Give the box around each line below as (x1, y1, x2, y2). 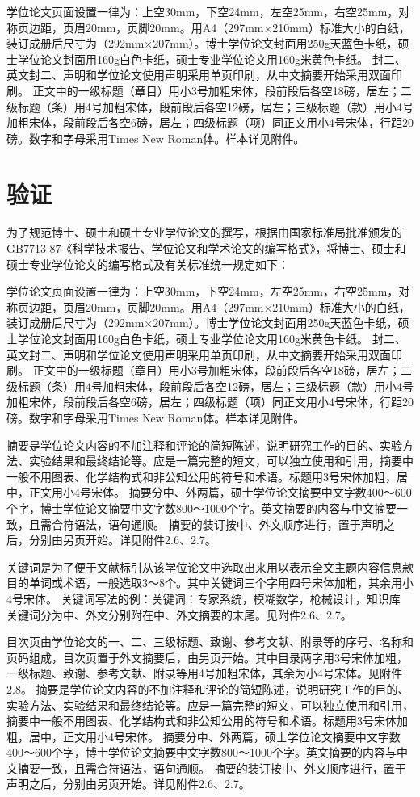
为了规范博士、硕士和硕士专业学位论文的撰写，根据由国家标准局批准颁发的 (6, 224, 402, 241)
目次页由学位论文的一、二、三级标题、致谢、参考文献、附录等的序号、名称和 (6, 633, 414, 650)
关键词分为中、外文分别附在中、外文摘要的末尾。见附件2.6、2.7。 (6, 606, 352, 623)
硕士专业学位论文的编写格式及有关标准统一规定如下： (6, 255, 289, 272)
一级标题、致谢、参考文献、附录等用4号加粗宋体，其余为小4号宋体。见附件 (6, 665, 402, 682)
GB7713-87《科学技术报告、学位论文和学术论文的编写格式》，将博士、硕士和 (6, 240, 406, 257)
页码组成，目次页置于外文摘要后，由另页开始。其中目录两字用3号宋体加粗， (6, 648, 408, 665)
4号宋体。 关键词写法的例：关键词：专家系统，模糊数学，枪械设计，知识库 (6, 589, 401, 606)
